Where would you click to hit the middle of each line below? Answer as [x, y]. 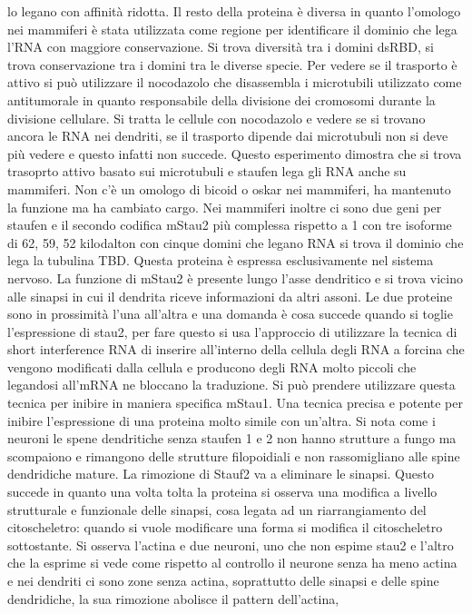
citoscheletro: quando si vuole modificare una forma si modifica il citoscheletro [225, 527]
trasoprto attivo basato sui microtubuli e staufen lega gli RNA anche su [207, 171]
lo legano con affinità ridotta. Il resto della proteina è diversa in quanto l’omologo [234, 11]
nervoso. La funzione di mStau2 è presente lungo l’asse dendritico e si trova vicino [235, 277]
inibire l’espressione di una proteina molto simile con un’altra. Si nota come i [221, 420]
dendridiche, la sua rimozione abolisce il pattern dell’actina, [173, 598]
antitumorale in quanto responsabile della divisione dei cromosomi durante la [221, 99]
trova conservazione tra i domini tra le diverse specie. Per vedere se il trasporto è [232, 64]
